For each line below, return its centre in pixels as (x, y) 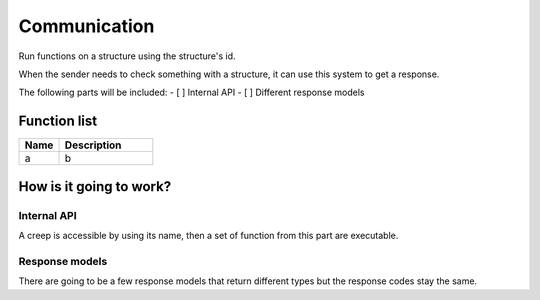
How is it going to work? (95, 186)
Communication (86, 26)
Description (93, 145)
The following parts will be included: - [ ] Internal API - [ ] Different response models (191, 92)
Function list (58, 121)
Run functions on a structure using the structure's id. (127, 56)
